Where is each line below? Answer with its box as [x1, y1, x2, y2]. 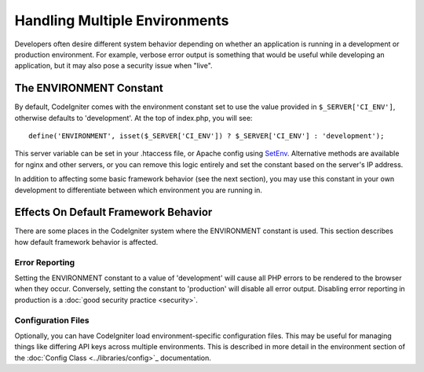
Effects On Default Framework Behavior [14, 206, 213, 219]
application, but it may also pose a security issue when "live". [14, 61, 213, 71]
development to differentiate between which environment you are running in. [14, 185, 263, 195]
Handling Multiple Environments [14, 12, 229, 29]
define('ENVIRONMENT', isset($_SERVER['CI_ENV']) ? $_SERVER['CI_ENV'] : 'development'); [28, 132, 385, 140]
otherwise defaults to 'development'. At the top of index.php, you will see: [14, 113, 253, 122]
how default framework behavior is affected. [14, 237, 159, 246]
